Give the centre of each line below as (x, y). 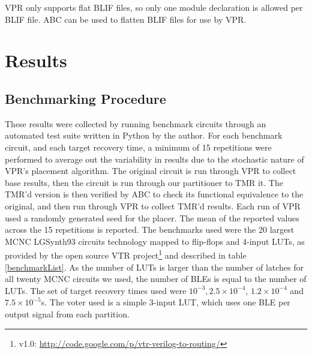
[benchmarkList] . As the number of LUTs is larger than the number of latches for (154, 267)
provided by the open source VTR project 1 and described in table (126, 254)
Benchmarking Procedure (85, 98)
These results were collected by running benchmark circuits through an (136, 123)
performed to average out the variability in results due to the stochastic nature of (154, 159)
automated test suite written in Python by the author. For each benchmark (144, 135)
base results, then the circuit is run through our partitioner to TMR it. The (144, 182)
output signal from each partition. (67, 313)
